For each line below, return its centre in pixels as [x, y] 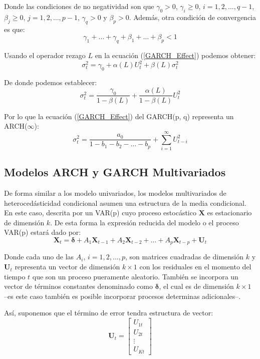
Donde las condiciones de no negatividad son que [79, 6]
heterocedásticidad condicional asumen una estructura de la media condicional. [125, 203]
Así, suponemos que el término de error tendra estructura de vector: [109, 313]
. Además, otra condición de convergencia [192, 17]
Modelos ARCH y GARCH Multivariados [115, 172]
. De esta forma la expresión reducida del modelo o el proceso [145, 222]
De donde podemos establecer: [51, 82]
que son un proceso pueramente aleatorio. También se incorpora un [135, 276]
